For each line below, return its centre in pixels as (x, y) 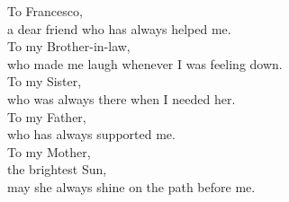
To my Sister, (45, 81)
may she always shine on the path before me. (131, 186)
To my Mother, (49, 151)
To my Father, (47, 116)
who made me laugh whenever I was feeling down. (145, 63)
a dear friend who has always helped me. (119, 28)
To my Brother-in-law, (69, 46)
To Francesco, (45, 11)
